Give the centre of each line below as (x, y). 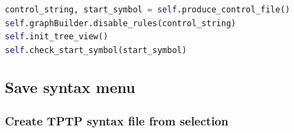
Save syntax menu (70, 86)
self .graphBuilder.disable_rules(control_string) (121, 23)
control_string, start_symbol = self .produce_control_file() (148, 10)
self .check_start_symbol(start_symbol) (96, 50)
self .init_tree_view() (57, 37)
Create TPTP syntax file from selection (117, 121)
